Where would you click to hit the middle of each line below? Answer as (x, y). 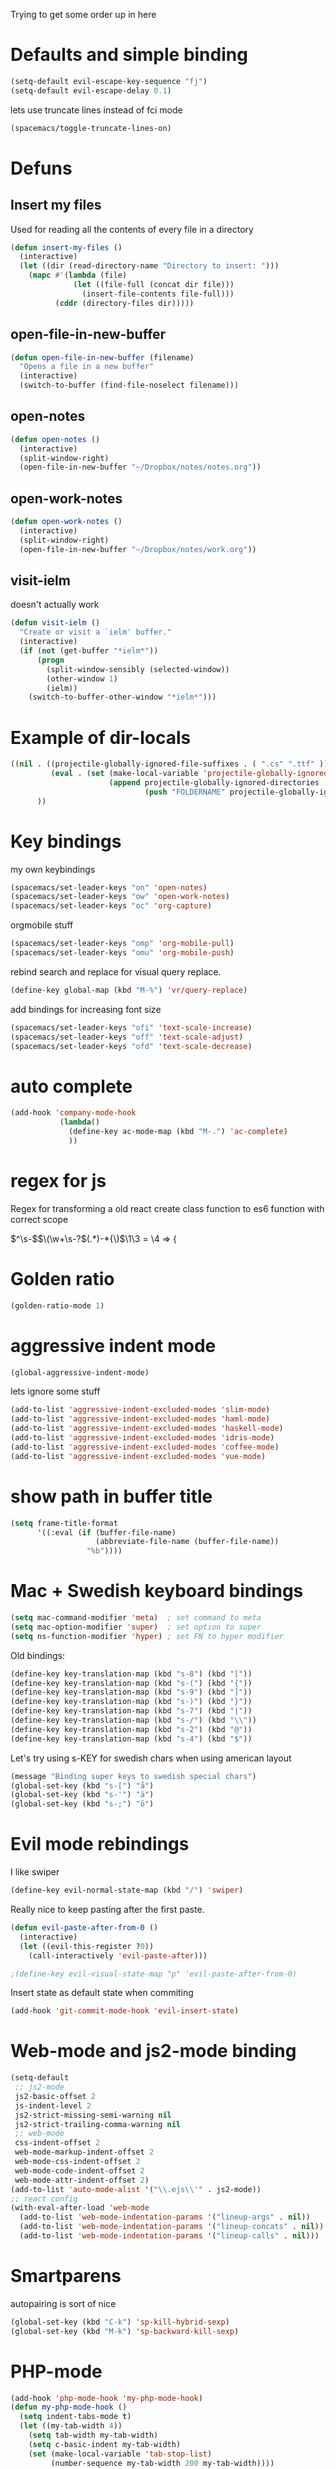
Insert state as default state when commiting (102, 1993)
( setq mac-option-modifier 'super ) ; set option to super (136, 1627)
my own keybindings (53, 869)
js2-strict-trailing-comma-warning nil (98, 2124)
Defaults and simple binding (129, 55)
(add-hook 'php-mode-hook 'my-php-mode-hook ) (106, 2398)
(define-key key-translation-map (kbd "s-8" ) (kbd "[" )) (131, 1674)
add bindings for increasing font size (86, 1009)
